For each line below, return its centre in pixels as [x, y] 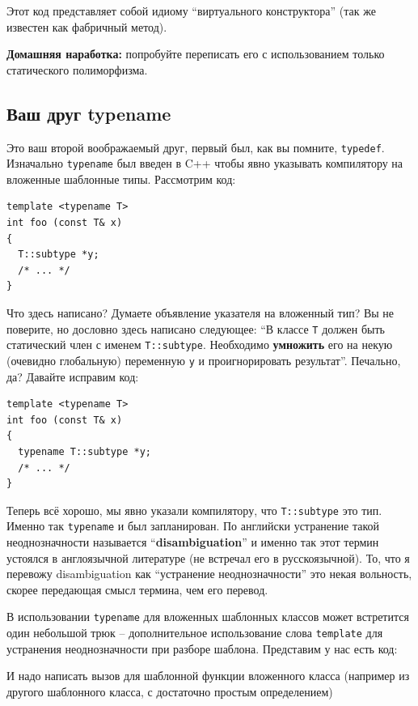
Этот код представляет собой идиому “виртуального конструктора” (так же [191, 11]
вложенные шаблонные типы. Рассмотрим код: [121, 179]
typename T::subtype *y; [84, 451]
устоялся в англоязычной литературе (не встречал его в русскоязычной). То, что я [208, 557]
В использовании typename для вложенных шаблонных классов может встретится [208, 617]
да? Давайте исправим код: [73, 376]
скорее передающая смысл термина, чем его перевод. [137, 589]
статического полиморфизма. [77, 69]
